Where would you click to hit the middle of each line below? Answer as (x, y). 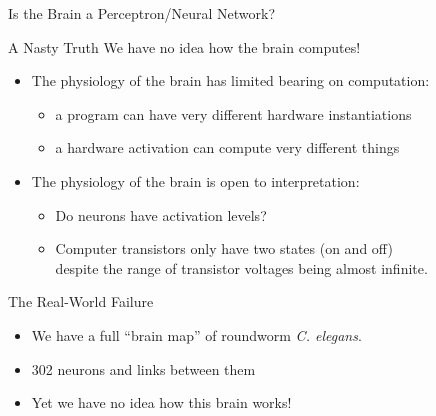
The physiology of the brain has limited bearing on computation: (230, 80)
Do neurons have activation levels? (161, 214)
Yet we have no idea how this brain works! (161, 402)
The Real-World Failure (81, 301)
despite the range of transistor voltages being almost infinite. (241, 267)
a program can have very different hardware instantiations (233, 113)
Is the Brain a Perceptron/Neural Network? (142, 13)
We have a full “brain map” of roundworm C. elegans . (196, 334)
